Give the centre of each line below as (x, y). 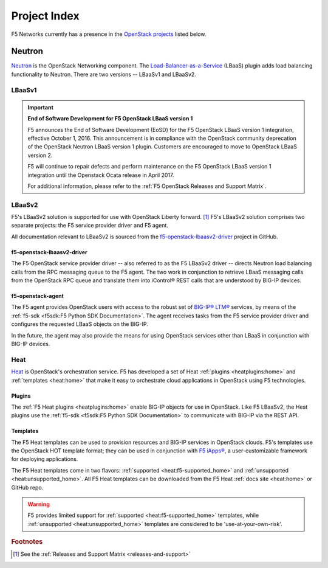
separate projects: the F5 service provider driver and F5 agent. (90, 226)
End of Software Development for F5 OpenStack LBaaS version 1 (110, 119)
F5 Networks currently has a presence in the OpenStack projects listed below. (109, 34)
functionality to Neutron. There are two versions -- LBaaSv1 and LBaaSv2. (104, 74)
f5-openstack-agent (37, 296)
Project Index (45, 16)
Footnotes (27, 542)
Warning (39, 504)
